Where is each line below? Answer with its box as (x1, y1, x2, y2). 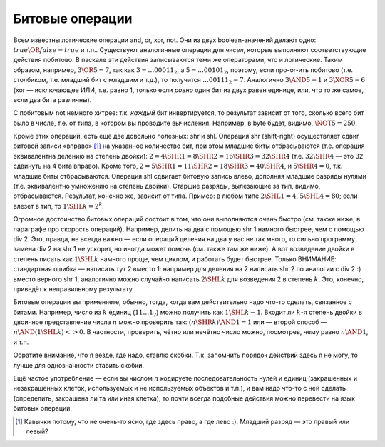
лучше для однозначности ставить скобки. (13, 361, 144, 369)
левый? (26, 427, 49, 436)
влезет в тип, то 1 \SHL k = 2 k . (13, 201, 105, 210)
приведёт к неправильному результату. (13, 284, 135, 293)
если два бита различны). (13, 95, 92, 104)
